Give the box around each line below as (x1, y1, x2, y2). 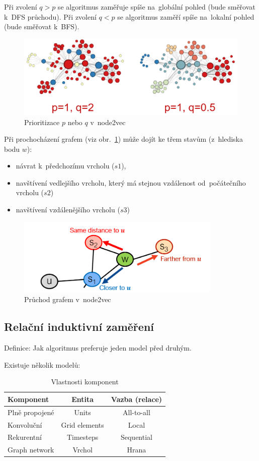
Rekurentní (8, 432, 42, 442)
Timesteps (66, 432, 99, 442)
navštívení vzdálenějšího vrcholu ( (16, 204, 120, 215)
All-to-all (123, 407, 150, 417)
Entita (71, 393, 94, 404)
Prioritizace (24, 117, 60, 127)
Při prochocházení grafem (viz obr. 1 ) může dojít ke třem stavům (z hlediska (4, 134, 243, 144)
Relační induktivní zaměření (4, 319, 154, 334)
